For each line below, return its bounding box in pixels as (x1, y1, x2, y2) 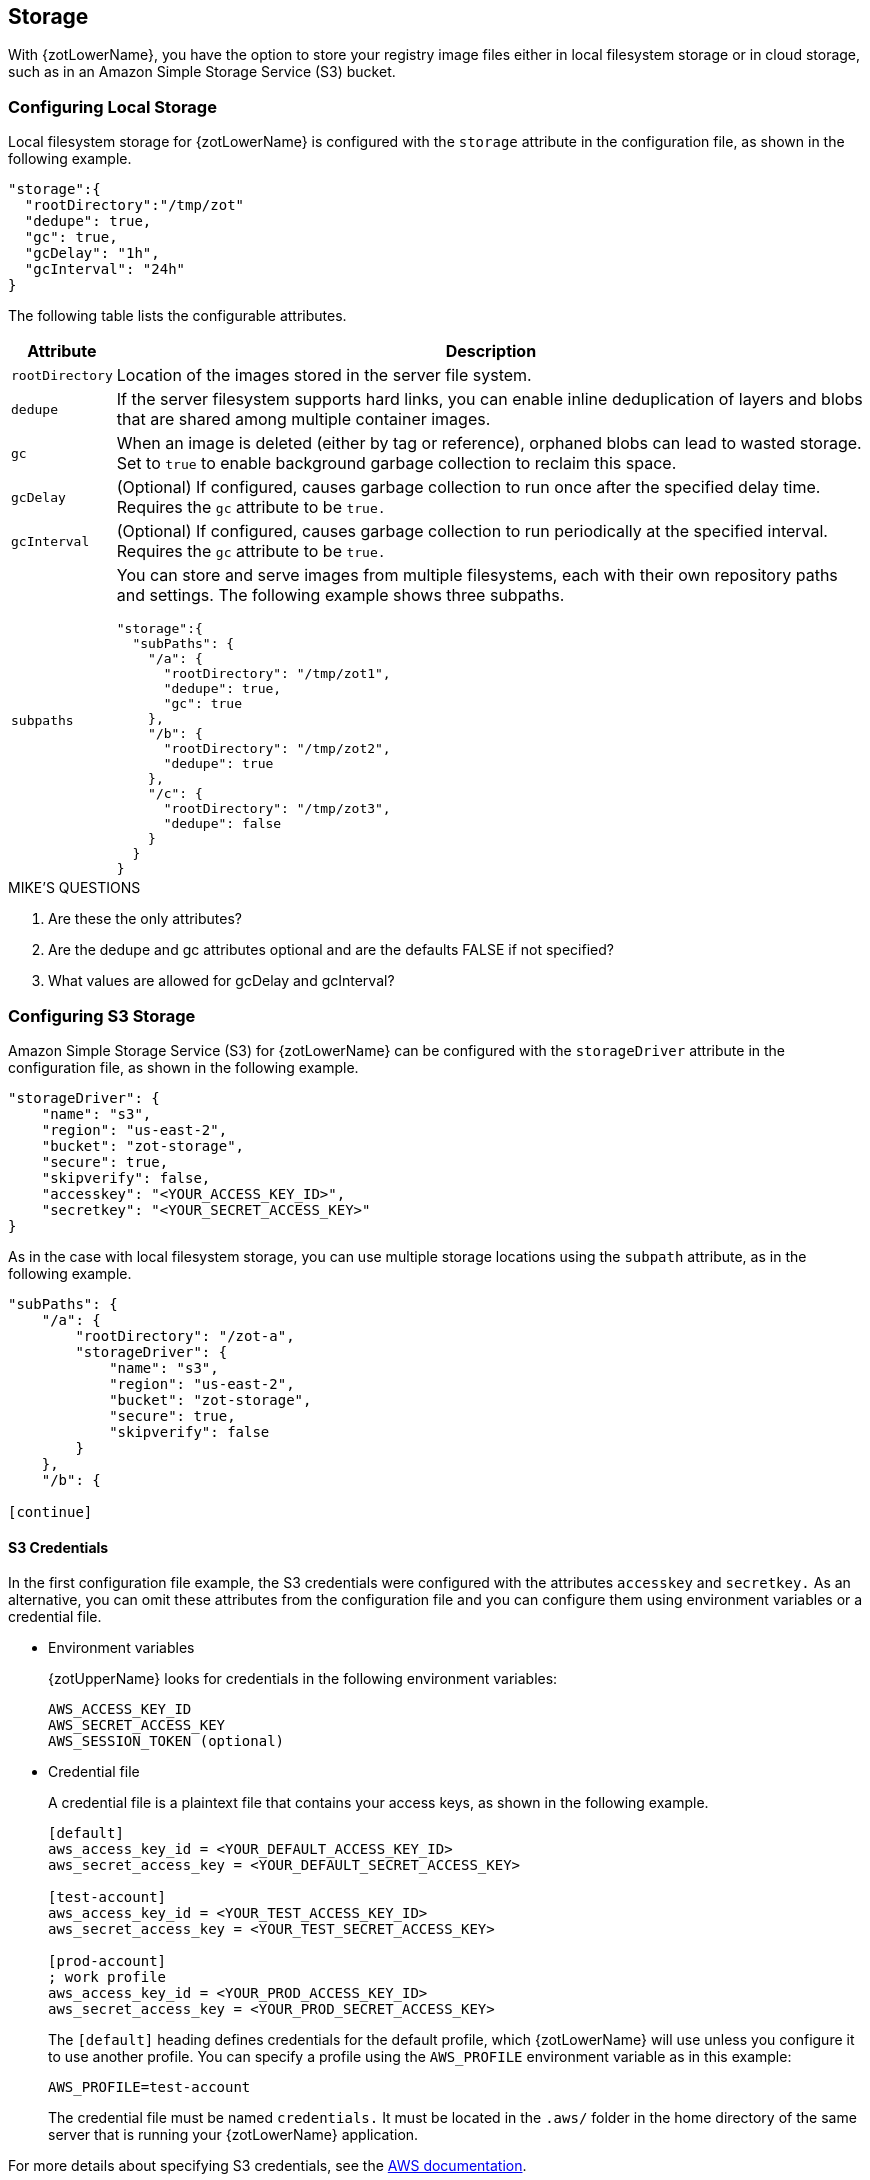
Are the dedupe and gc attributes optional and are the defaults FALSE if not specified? (48, 941, 614, 959)
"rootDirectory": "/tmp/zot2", (163, 741, 391, 757)
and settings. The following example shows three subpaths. (116, 585, 565, 606)
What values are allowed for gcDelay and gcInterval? (48, 972, 395, 990)
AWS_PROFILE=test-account (48, 2079, 251, 2096)
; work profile (48, 1969, 167, 1986)
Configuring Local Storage (8, 96, 217, 117)
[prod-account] (48, 1953, 167, 1970)
